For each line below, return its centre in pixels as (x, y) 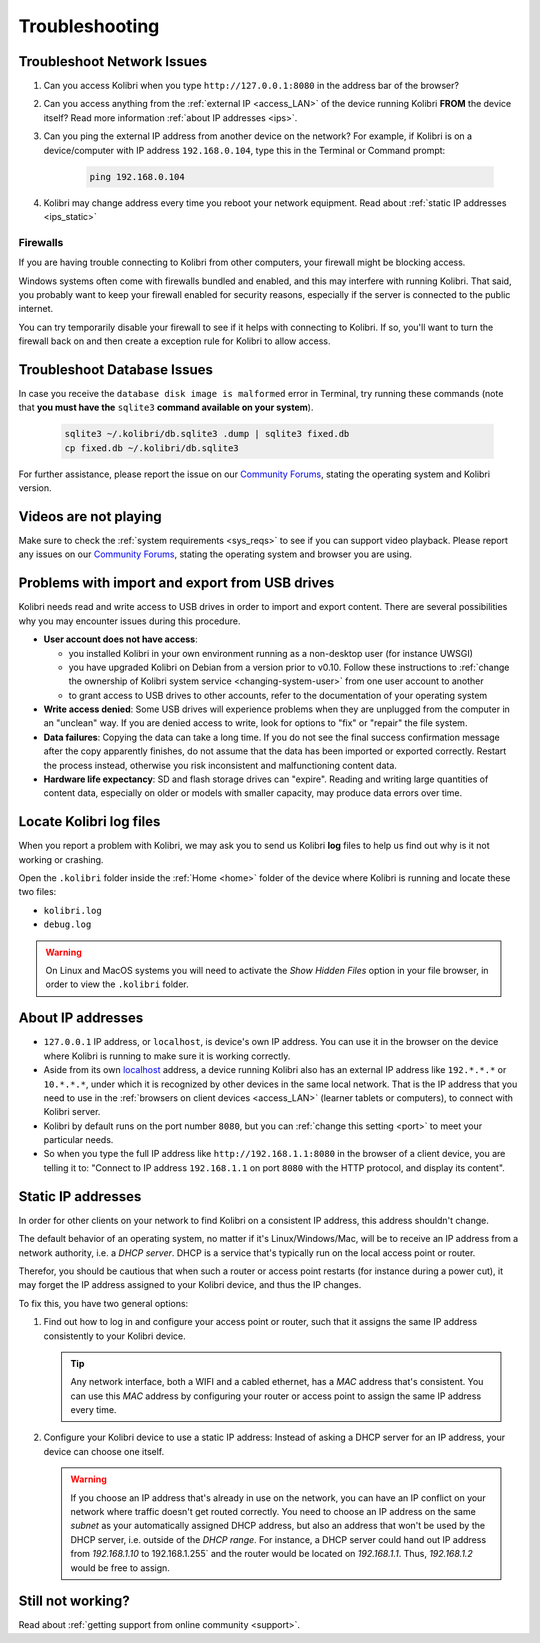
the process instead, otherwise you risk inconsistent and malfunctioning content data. (220, 765)
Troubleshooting (89, 26)
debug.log (67, 924)
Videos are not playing (90, 516)
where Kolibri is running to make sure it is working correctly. (167, 1056)
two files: (37, 892)
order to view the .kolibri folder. (117, 984)
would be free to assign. (120, 1567)
